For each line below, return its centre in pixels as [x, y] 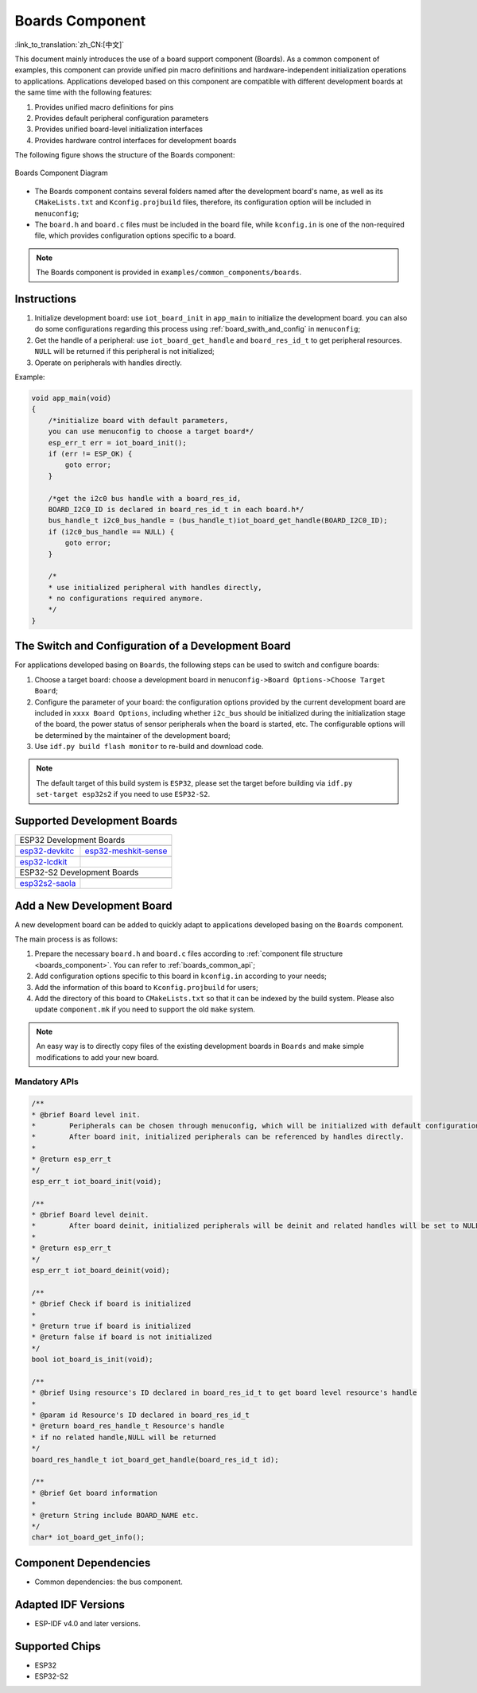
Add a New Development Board [93, 905]
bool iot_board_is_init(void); [93, 1359]
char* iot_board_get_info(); [88, 1538]
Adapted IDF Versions [70, 1604]
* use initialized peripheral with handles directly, [155, 587]
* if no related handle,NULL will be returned [124, 1437]
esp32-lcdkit [43, 862]
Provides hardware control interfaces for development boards [136, 140]
